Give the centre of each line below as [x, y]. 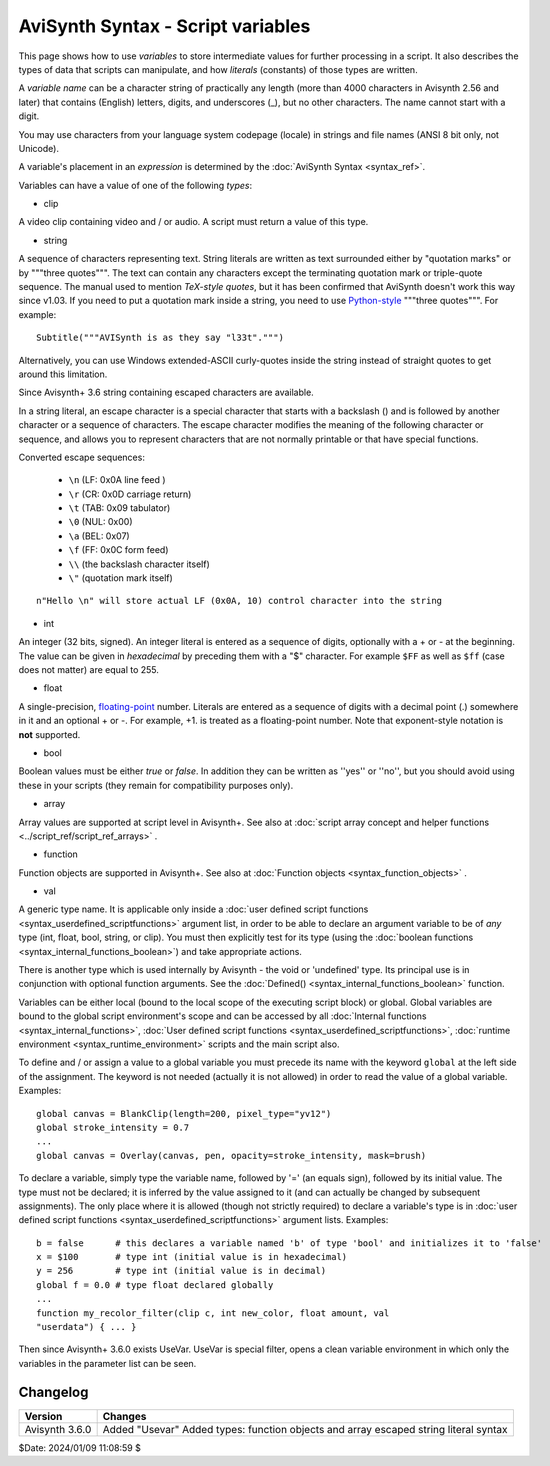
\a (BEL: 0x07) [99, 536]
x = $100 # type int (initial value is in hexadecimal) [192, 1257]
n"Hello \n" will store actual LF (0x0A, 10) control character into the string [239, 601]
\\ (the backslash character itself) [139, 564]
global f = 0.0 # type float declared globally [155, 1284]
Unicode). [39, 148]
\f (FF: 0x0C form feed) [118, 550]
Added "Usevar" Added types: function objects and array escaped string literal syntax [305, 1429]
